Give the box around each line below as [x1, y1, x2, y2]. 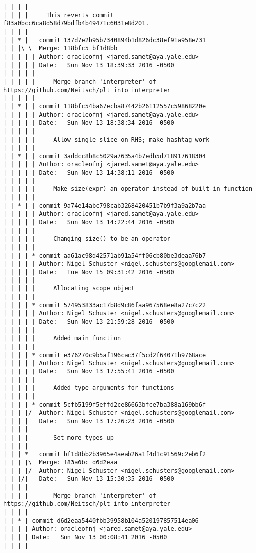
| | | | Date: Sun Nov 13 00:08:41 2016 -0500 [3, 534, 167, 541]
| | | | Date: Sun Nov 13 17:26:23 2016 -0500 [3, 417, 174, 425]
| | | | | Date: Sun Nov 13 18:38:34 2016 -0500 [3, 119, 174, 127]
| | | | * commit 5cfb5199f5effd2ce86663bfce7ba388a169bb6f [3, 401, 206, 408]
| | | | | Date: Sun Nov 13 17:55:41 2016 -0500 [3, 368, 174, 375]
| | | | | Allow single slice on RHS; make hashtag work [3, 136, 210, 143]
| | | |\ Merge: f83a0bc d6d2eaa [3, 459, 118, 466]
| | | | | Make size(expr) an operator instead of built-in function [3, 185, 253, 193]
